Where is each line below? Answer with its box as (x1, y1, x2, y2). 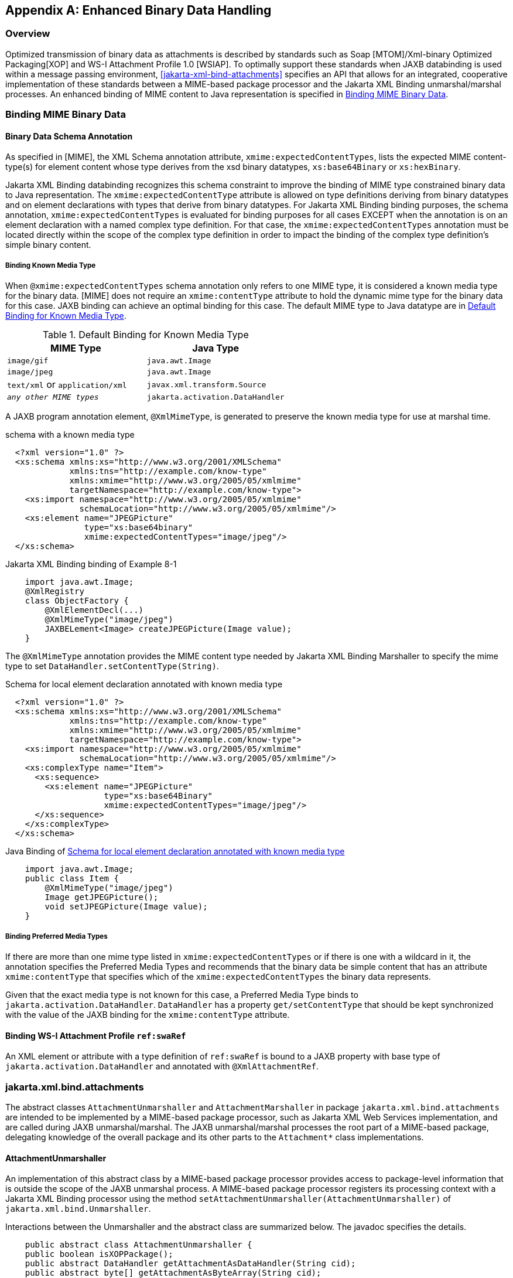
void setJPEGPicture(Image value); (45, 902, 208, 912)
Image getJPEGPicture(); (45, 892, 159, 902)
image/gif (7, 356, 49, 366)
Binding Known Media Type (5, 261, 96, 270)
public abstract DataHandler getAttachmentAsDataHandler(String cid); (25, 1259, 356, 1269)
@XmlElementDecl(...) (45, 605, 144, 615)
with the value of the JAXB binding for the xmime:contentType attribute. (5, 1009, 290, 1020)
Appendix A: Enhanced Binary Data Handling (5, 3, 272, 18)
